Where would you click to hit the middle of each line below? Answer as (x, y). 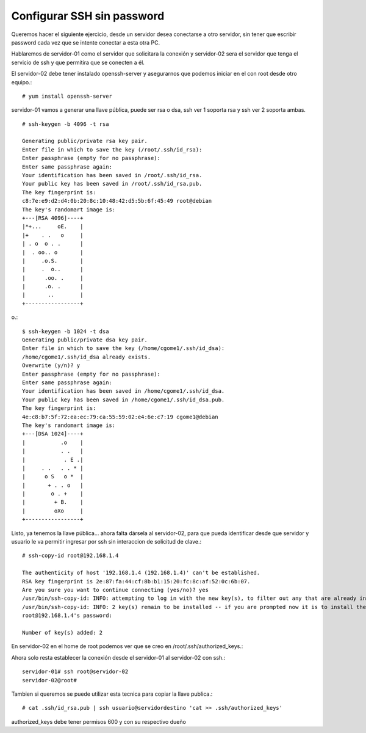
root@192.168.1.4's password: (67, 616)
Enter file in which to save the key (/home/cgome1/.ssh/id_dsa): (124, 348)
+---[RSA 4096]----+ (53, 218)
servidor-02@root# (50, 680)
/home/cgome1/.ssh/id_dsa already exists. (87, 357)
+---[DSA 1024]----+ (53, 434)
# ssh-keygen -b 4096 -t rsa (66, 124)
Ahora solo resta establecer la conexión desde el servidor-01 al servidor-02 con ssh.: (118, 657)
